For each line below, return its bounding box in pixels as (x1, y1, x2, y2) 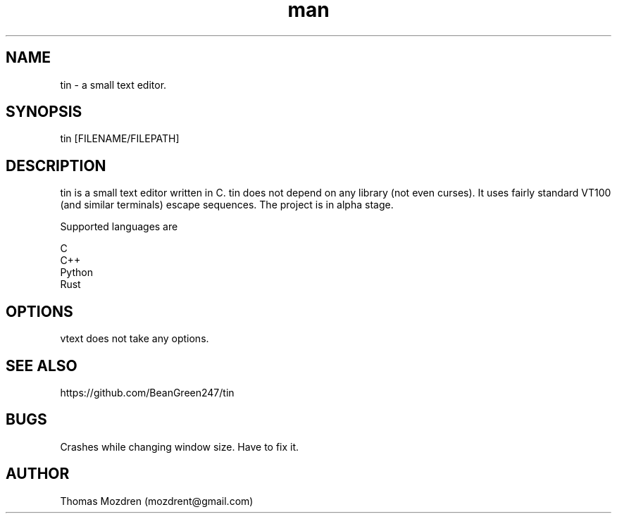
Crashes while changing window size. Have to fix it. (60, 440, 299, 453)
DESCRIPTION (6, 156, 106, 175)
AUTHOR (6, 465, 70, 483)
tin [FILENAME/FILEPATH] (60, 132, 180, 145)
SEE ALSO (6, 356, 77, 375)
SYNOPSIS (6, 103, 82, 121)
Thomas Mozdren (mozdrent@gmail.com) (60, 494, 254, 507)
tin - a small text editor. (60, 78, 167, 91)
